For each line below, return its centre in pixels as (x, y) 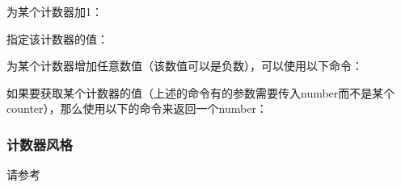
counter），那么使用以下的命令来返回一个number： (137, 108)
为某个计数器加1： (55, 11)
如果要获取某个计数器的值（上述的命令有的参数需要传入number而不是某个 (201, 92)
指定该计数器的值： (57, 38)
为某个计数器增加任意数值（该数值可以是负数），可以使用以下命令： (185, 66)
